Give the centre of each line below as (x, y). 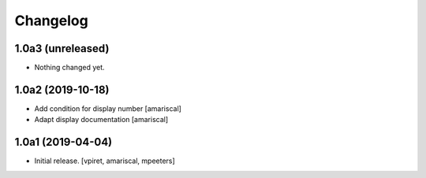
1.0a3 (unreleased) (62, 48)
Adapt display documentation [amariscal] (101, 120)
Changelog (51, 20)
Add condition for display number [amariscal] (108, 108)
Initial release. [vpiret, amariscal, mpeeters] (105, 161)
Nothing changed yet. (70, 68)
